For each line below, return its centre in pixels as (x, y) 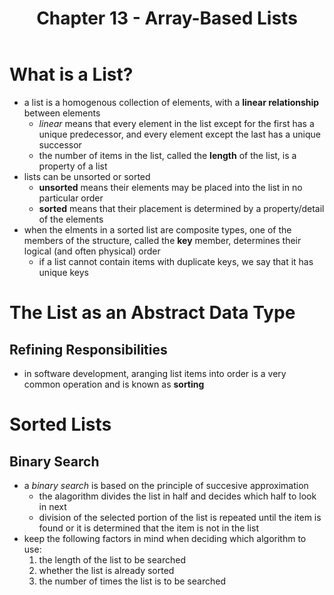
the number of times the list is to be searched (132, 581)
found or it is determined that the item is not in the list (149, 528)
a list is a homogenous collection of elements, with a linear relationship (171, 102)
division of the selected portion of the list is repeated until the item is (180, 517)
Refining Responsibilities (88, 349)
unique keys (63, 272)
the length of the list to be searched (112, 559)
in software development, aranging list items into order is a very (155, 373)
